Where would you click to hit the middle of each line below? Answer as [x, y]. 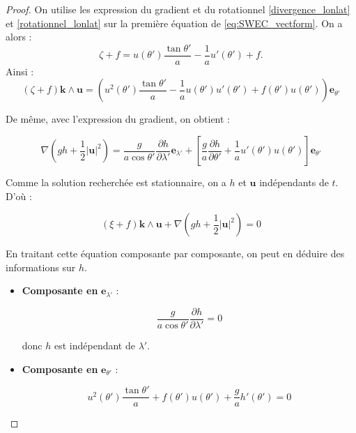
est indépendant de [94, 345]
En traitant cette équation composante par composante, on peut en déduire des [175, 253]
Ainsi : [20, 71]
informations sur [41, 267]
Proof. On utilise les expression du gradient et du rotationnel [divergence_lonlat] [178, 9]
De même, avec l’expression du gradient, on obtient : [118, 119]
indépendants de [294, 182]
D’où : [19, 196]
